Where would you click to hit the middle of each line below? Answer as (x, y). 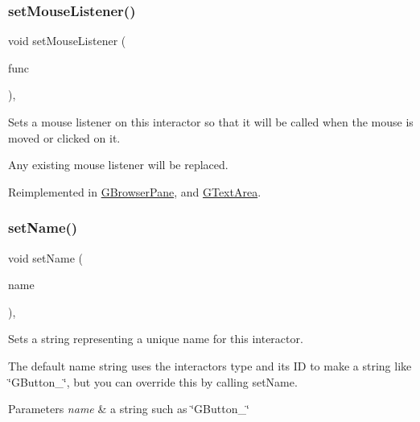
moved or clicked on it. (64, 137)
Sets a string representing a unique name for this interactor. (156, 339)
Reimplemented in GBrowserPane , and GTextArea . (135, 191)
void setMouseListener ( (67, 41)
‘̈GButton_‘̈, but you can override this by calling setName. (153, 381)
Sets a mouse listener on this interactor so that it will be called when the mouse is (211, 122)
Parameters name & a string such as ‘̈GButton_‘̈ (129, 409)
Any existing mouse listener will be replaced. (118, 165)
